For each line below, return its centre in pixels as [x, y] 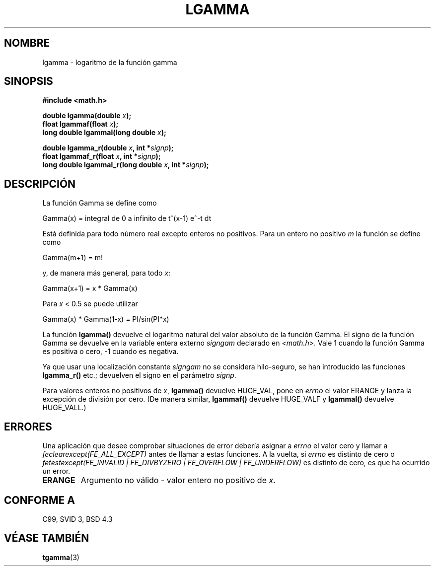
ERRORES [28, 427]
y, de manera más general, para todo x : [107, 273]
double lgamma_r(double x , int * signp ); [108, 148]
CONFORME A [39, 500]
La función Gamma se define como [100, 203]
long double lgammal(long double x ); [104, 133]
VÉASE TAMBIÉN [47, 538]
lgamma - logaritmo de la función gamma [110, 62]
